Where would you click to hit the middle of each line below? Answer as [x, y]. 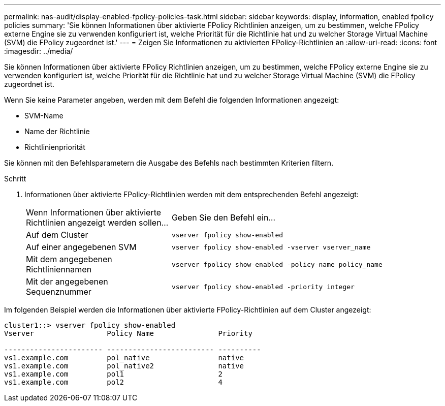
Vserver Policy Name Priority [128, 333]
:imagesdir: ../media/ [39, 51]
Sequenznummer [59, 292]
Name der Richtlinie [57, 131]
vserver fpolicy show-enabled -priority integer [263, 287]
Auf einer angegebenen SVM [81, 247]
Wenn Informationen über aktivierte [94, 212]
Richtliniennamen [59, 269]
